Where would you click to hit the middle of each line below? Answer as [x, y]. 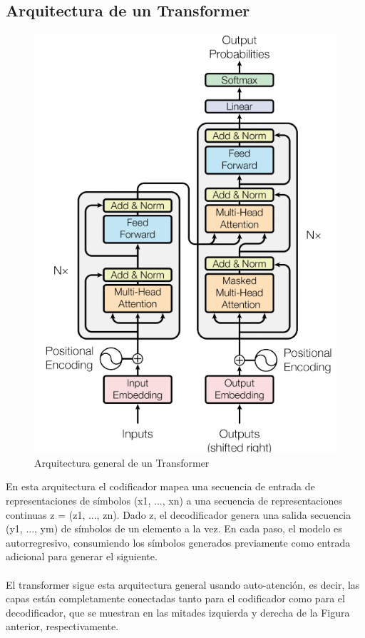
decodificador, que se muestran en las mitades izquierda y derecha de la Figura [178, 612]
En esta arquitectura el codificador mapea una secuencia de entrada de [160, 486]
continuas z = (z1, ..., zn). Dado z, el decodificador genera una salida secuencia [179, 514]
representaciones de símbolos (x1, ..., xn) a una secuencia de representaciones [174, 500]
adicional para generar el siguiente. [82, 556]
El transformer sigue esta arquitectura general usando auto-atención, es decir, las [183, 584]
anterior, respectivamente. [62, 626]
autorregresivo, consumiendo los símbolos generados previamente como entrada [178, 542]
